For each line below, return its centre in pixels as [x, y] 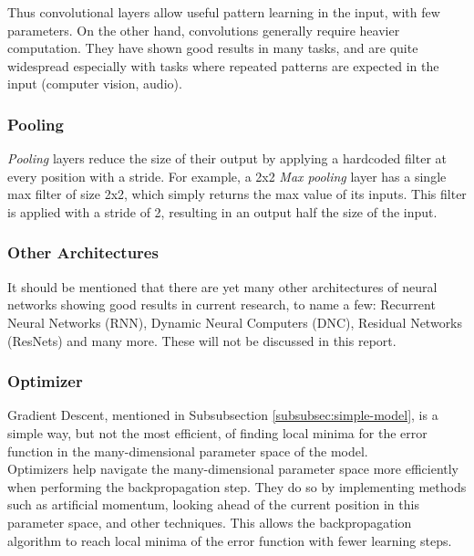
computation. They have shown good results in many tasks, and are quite [213, 48]
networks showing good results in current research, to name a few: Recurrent [222, 304]
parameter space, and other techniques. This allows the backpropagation [210, 522]
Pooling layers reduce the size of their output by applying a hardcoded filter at [227, 158]
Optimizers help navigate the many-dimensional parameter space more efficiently [233, 469]
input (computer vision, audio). [95, 84]
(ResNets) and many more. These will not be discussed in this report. [202, 340]
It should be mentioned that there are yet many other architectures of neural [222, 286]
